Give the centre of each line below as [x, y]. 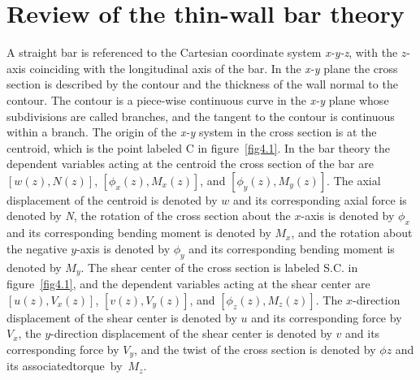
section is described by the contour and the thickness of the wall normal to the [202, 84]
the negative [37, 248]
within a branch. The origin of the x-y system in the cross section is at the [192, 132]
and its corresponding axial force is [320, 199]
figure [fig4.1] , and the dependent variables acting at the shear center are [188, 284]
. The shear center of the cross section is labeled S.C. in [219, 267]
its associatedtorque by [65, 366]
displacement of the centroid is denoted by [112, 199]
